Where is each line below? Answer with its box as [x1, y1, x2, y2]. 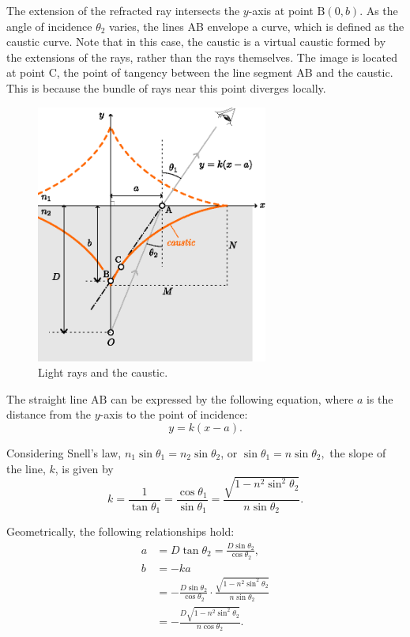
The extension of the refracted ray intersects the [6, 2, 240, 18]
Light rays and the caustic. [38, 364, 168, 381]
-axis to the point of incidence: [100, 406, 248, 423]
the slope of [329, 445, 386, 461]
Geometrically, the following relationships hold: [6, 523, 235, 540]
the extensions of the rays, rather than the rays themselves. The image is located [6, 48, 397, 65]
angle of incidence [6, 17, 92, 34]
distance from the [6, 406, 92, 423]
